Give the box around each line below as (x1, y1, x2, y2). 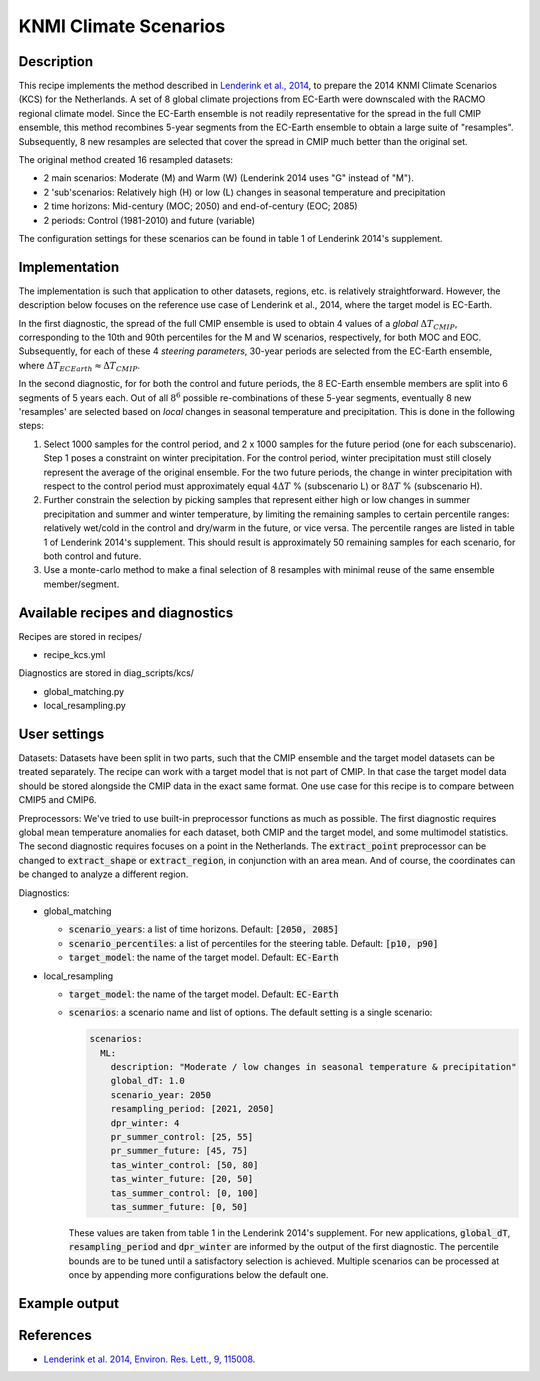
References (18, 1326, 92, 1344)
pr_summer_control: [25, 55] (110, 1131, 254, 1143)
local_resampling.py (43, 700, 127, 712)
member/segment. (43, 578, 120, 590)
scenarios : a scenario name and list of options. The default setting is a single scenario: (68, 1006, 433, 1019)
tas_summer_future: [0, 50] (110, 1201, 249, 1212)
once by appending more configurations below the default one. (68, 1269, 329, 1281)
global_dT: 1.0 (110, 1075, 185, 1087)
